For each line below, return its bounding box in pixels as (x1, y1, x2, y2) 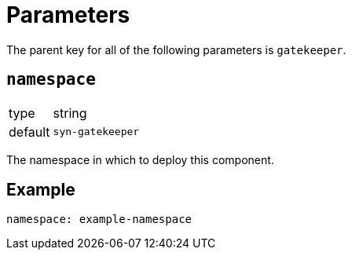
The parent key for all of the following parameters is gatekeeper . (6, 42, 346, 57)
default (9, 123, 50, 140)
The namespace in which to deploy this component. (6, 152, 274, 166)
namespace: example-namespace (6, 213, 192, 226)
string (53, 104, 87, 121)
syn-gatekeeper (53, 126, 140, 138)
